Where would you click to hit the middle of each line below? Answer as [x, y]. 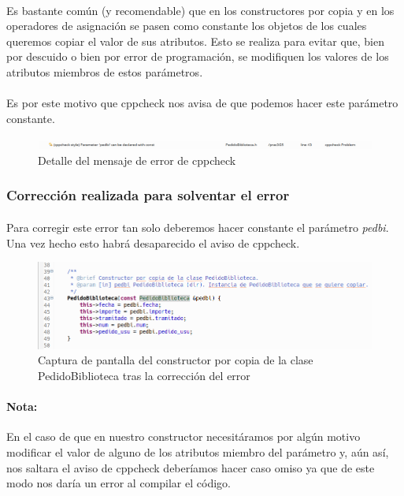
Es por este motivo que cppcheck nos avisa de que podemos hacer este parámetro [202, 103]
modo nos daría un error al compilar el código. [119, 483]
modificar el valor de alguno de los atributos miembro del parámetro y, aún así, [198, 451]
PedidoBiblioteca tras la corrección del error [144, 375]
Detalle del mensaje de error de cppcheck [137, 160]
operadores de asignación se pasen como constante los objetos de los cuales [187, 26]
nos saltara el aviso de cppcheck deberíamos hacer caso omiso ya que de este [191, 467]
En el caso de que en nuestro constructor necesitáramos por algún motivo [183, 436]
